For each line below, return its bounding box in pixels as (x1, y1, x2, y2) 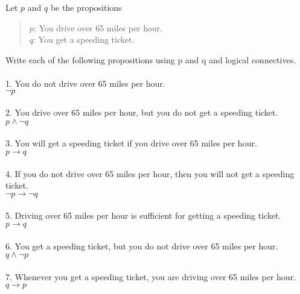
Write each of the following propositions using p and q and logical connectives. (5, 53, 296, 66)
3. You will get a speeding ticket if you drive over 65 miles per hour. (5, 137, 257, 149)
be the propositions (50, 1, 122, 13)
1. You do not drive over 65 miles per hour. (5, 77, 165, 89)
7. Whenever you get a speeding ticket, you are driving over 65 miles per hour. (5, 270, 296, 283)
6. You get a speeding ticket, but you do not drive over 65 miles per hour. (5, 239, 278, 252)
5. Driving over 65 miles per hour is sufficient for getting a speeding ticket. (5, 209, 281, 222)
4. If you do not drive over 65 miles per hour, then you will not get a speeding (5, 167, 295, 180)
